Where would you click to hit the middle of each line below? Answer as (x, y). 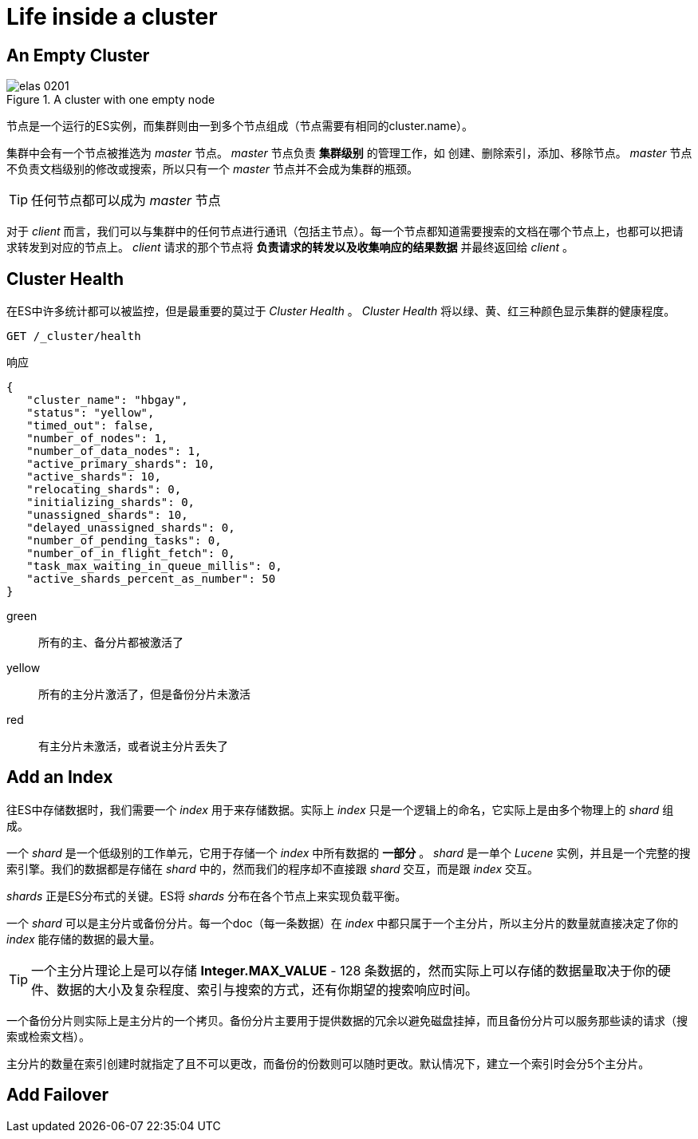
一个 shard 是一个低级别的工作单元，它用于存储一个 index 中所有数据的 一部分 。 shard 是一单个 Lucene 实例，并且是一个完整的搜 (349, 852)
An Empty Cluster (78, 55)
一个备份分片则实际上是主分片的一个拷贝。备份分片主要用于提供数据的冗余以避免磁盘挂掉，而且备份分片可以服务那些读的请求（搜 (347, 1020)
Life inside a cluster (112, 17)
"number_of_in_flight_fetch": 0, (131, 554)
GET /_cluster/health (74, 336)
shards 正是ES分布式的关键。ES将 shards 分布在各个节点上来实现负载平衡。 (207, 896)
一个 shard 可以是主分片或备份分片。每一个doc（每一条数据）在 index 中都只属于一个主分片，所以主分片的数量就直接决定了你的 (343, 923)
